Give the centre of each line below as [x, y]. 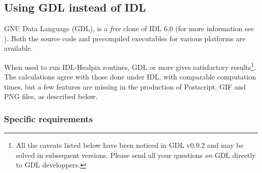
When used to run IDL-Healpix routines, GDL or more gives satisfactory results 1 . [130, 66]
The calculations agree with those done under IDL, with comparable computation [130, 77]
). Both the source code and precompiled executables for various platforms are [125, 38]
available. [18, 48]
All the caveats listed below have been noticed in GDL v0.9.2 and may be [130, 145]
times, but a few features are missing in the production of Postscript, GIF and [125, 86]
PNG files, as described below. [51, 96]
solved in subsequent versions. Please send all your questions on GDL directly [136, 155]
